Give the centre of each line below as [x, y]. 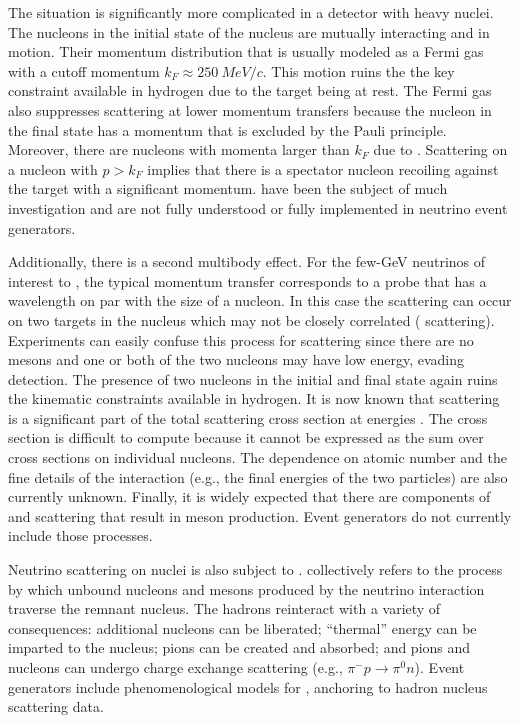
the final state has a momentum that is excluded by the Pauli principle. [227, 129]
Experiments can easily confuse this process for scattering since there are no [241, 339]
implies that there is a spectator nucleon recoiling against [323, 168]
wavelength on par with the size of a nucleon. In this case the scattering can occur [260, 300]
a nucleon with [53, 168]
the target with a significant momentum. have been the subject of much [228, 188]
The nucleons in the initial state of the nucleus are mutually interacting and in [249, 31]
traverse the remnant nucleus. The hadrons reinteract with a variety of [224, 608]
